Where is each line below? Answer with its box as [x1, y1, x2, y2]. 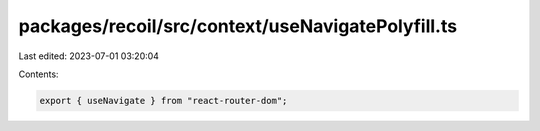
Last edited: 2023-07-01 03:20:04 [18, 50, 160, 62]
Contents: [18, 68, 59, 80]
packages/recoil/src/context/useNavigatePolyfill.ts [18, 15, 458, 37]
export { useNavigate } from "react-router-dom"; [39, 95, 288, 106]
